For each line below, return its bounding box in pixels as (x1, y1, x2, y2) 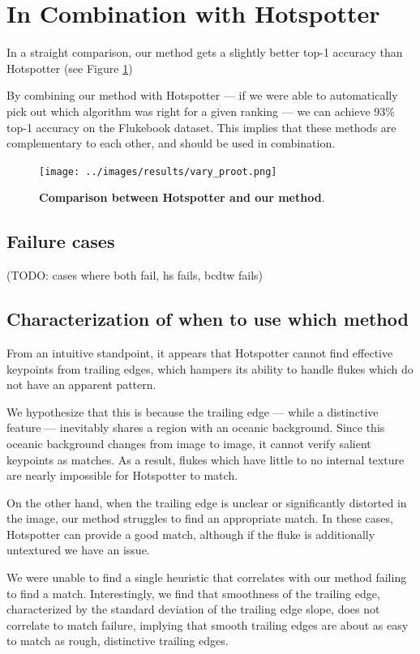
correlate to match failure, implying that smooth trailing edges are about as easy (6, 616, 409, 633)
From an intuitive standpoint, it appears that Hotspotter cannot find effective (6, 344, 393, 361)
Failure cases (6, 229, 115, 254)
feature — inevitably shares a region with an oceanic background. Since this (6, 419, 385, 436)
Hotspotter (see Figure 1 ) (6, 59, 133, 76)
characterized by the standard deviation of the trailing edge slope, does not (6, 601, 380, 618)
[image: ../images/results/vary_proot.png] (39, 165, 277, 177)
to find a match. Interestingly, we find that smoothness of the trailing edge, (6, 584, 380, 601)
